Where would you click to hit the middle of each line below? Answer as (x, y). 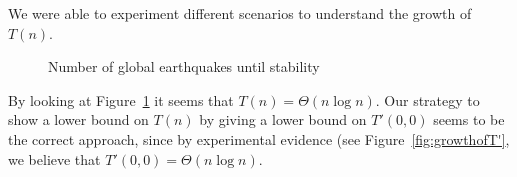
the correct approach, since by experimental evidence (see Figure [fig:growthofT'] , (259, 138)
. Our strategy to (427, 99)
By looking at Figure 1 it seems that (121, 99)
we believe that (54, 158)
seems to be (469, 119)
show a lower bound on (78, 119)
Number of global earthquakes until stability (184, 66)
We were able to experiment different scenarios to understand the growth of (240, 13)
